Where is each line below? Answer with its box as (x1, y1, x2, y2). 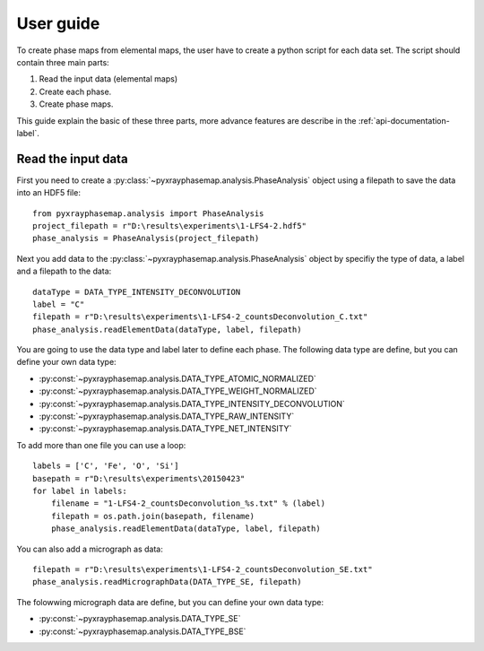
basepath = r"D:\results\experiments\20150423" (32, 473, 246, 483)
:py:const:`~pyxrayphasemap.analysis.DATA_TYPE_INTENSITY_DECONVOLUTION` (39, 398, 345, 409)
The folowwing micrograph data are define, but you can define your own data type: (16, 596, 324, 607)
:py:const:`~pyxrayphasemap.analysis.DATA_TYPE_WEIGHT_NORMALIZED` (39, 386, 317, 396)
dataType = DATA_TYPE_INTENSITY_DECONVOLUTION (32, 287, 241, 297)
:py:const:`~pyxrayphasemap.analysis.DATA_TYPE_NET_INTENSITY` (39, 423, 292, 434)
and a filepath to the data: (16, 265, 112, 277)
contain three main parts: (16, 56, 109, 67)
